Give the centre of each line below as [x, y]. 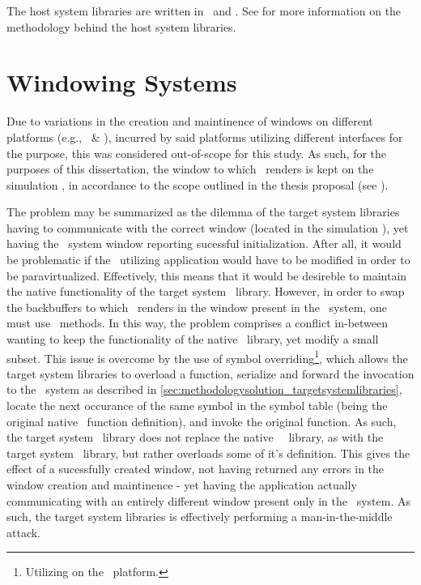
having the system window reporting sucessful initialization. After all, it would [204, 243]
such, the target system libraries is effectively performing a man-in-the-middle [200, 517]
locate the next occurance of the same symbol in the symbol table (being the [197, 406]
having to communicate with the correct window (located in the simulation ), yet [208, 227]
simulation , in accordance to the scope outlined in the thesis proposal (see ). [198, 184]
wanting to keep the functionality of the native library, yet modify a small [193, 339]
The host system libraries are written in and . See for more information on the [204, 11]
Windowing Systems [122, 82]
